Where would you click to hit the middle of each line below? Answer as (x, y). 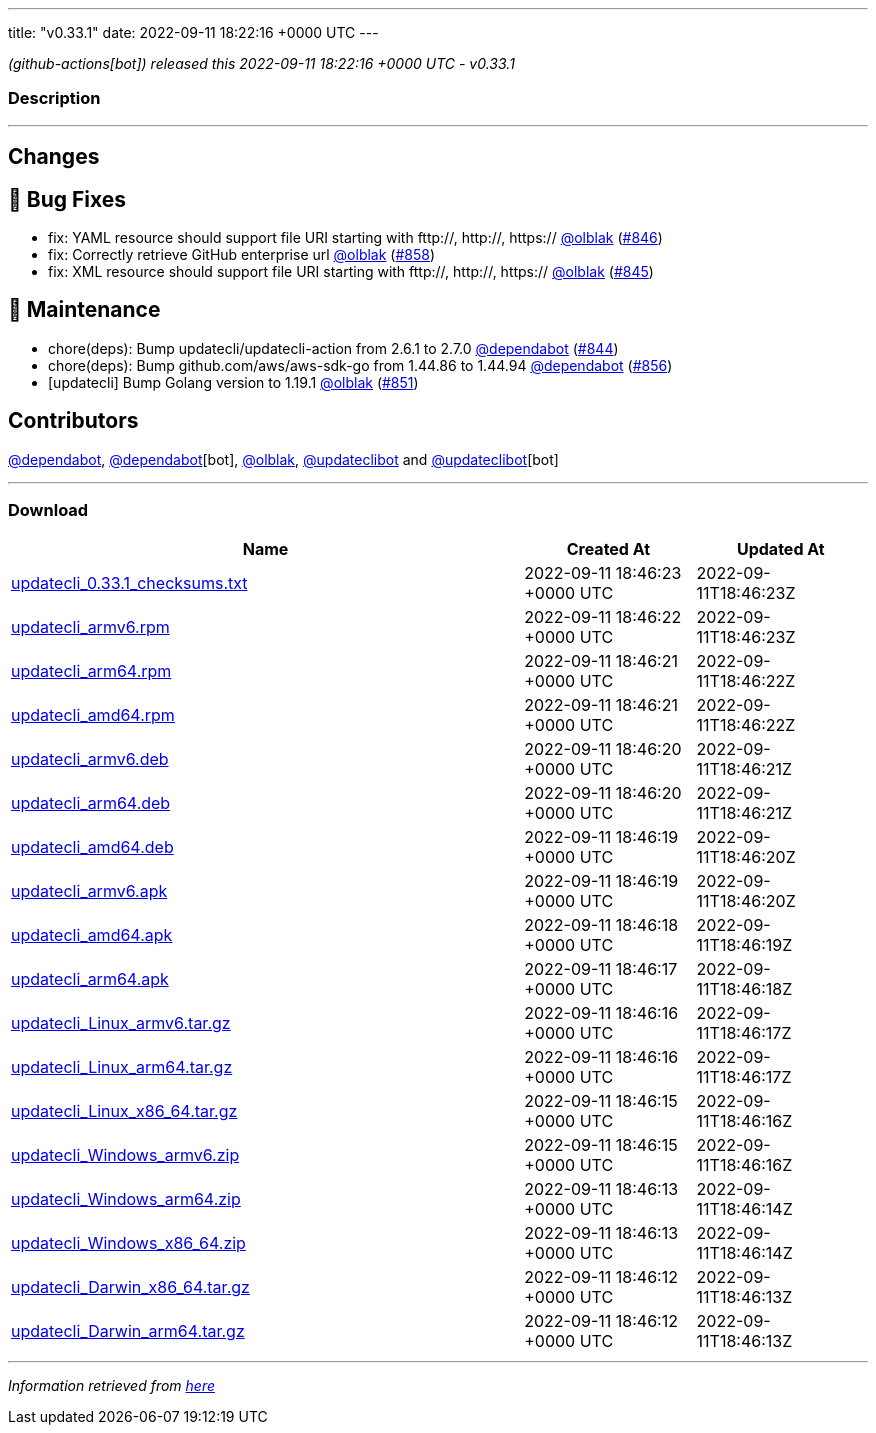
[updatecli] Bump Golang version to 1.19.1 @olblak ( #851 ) (233, 382)
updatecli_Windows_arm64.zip (126, 1199)
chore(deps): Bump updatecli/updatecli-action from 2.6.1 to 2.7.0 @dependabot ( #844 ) (333, 348)
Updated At (780, 549)
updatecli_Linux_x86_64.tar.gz (124, 1111)
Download (48, 510)
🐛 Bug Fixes (67, 199)
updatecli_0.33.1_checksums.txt (129, 583)
